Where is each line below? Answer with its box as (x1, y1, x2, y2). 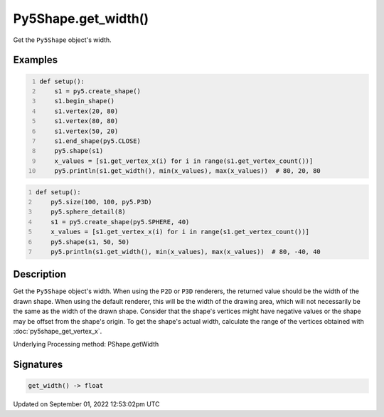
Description (13, 268, 67, 280)
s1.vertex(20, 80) (54, 107, 119, 115)
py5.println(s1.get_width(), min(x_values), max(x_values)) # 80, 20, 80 (54, 167, 321, 175)
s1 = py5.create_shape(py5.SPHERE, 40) (50, 218, 190, 226)
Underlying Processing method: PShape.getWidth (13, 340, 159, 349)
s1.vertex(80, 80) (54, 117, 119, 125)
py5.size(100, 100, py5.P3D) (50, 198, 152, 206)
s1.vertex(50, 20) (54, 127, 119, 135)
